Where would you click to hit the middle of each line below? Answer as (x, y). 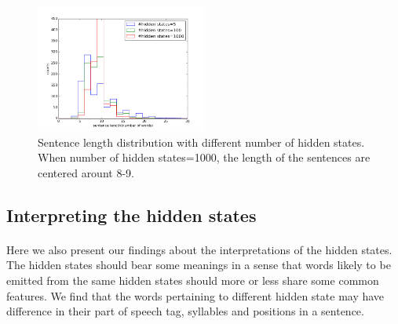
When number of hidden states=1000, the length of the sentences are (204, 157)
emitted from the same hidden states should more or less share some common (193, 280)
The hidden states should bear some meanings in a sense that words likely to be (199, 265)
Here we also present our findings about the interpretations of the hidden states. (199, 249)
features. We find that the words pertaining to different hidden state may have (195, 295)
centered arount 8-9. (86, 172)
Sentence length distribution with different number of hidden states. (201, 142)
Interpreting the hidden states (131, 215)
